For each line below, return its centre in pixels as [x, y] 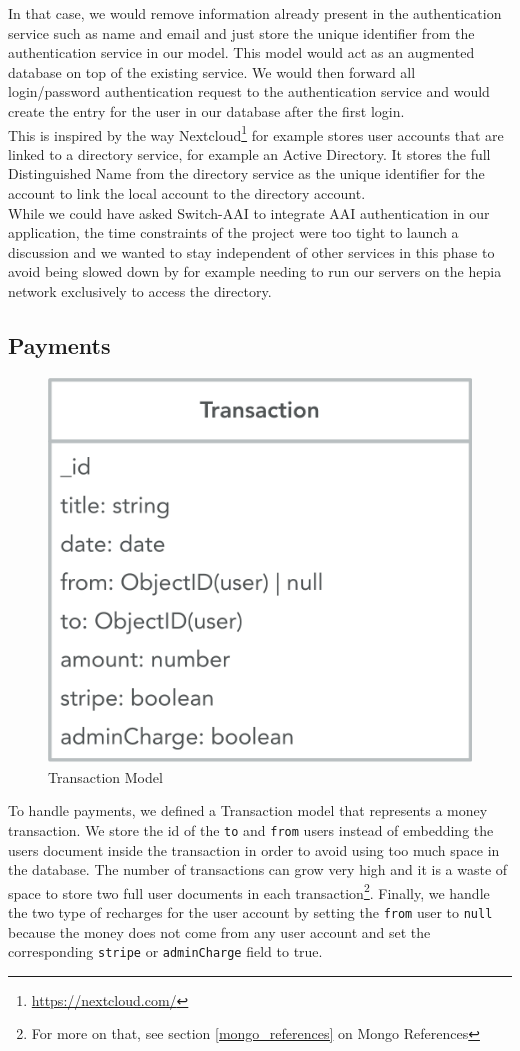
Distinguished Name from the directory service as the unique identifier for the [246, 173]
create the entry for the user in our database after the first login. [206, 110]
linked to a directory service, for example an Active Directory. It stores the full [249, 153]
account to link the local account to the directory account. [187, 193]
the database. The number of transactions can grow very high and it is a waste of [258, 869]
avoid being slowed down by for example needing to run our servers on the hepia [255, 271]
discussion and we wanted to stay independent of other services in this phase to [251, 251]
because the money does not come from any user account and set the [219, 931]
